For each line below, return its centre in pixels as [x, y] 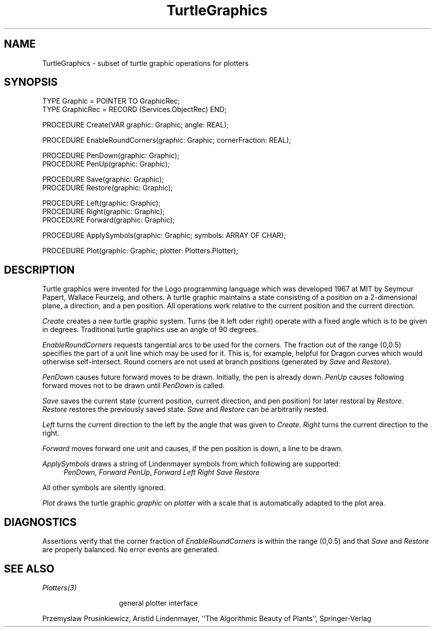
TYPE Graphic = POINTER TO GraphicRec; [111, 101]
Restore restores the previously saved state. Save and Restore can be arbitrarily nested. [186, 409]
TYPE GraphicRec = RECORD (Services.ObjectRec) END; [135, 110]
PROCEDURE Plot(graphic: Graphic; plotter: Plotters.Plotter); [140, 251]
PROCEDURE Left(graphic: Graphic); [101, 203]
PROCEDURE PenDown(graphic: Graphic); [111, 156]
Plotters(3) [59, 587]
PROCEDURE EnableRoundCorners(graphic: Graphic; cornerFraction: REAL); [167, 140]
